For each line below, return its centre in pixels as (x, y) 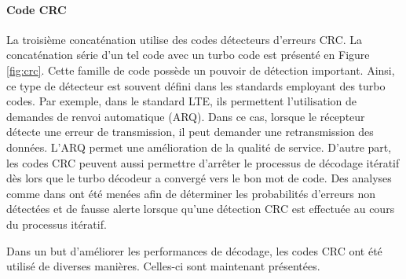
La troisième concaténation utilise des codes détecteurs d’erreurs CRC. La (185, 39)
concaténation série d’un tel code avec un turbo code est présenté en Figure (188, 55)
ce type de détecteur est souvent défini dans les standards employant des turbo (196, 85)
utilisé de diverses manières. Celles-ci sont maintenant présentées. (163, 266)
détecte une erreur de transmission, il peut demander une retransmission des (190, 132)
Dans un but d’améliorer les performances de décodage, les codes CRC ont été (194, 250)
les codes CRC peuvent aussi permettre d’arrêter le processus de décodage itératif (203, 162)
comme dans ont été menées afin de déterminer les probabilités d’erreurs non (191, 193)
